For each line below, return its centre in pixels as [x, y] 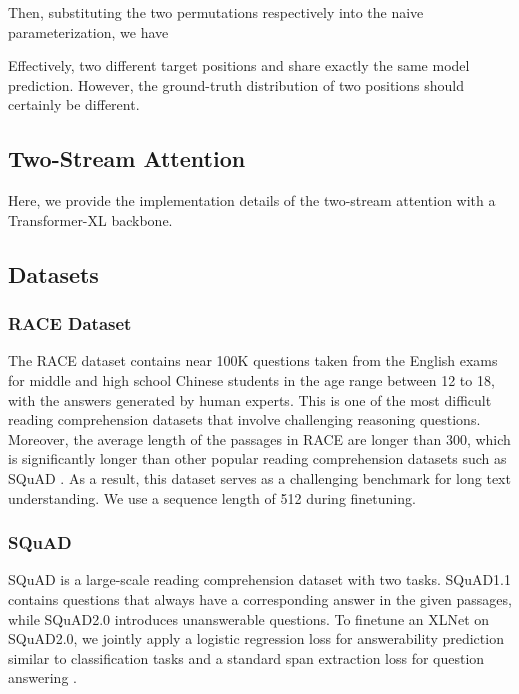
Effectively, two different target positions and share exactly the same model [239, 65]
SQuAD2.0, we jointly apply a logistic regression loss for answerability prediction [256, 638]
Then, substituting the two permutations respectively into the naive [216, 12]
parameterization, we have [88, 31]
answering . [42, 677]
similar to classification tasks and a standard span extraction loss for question [246, 657]
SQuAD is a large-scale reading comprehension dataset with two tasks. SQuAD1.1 [260, 579]
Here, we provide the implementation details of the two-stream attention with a [252, 200]
